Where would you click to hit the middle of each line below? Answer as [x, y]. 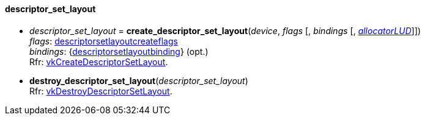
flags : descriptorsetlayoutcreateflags [104, 41]
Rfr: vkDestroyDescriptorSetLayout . [101, 91]
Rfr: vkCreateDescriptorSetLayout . [99, 62]
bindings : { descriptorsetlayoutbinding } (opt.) [119, 51]
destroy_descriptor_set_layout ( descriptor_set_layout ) [139, 80]
